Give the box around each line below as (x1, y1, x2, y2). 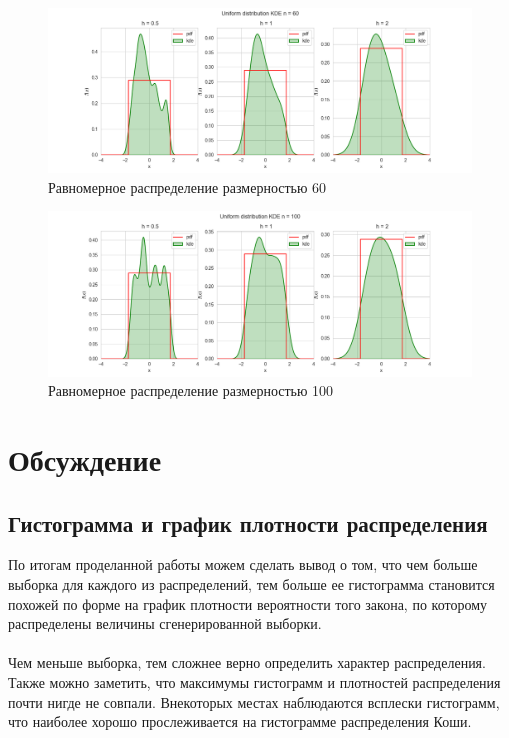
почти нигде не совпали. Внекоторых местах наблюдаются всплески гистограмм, (8, 691, 500, 712)
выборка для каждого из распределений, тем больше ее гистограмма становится (8, 573, 495, 594)
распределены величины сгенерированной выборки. (8, 613, 322, 634)
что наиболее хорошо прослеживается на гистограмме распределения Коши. (8, 711, 472, 732)
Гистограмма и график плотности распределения (8, 507, 488, 538)
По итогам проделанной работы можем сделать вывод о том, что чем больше (8, 554, 478, 575)
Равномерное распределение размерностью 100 (48, 380, 334, 401)
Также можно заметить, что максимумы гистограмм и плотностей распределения (8, 671, 501, 692)
